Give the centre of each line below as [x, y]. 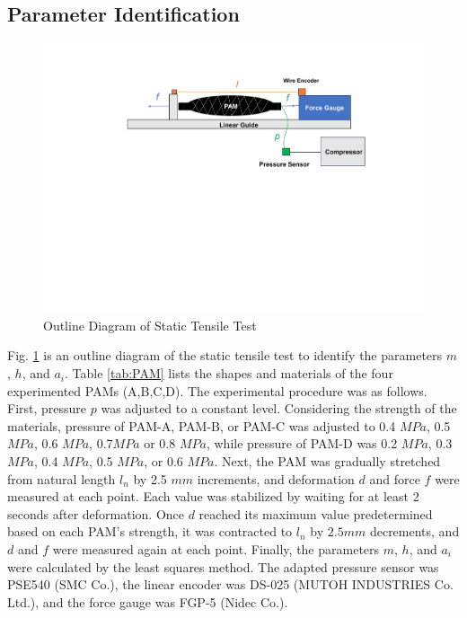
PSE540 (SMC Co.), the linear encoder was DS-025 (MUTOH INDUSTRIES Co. [230, 584]
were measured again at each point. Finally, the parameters [216, 548]
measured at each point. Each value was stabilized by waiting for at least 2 [213, 496]
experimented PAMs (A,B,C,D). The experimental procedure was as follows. [217, 390]
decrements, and [414, 531]
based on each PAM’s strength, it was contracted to [150, 531]
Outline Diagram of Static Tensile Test [150, 325]
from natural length [62, 478]
